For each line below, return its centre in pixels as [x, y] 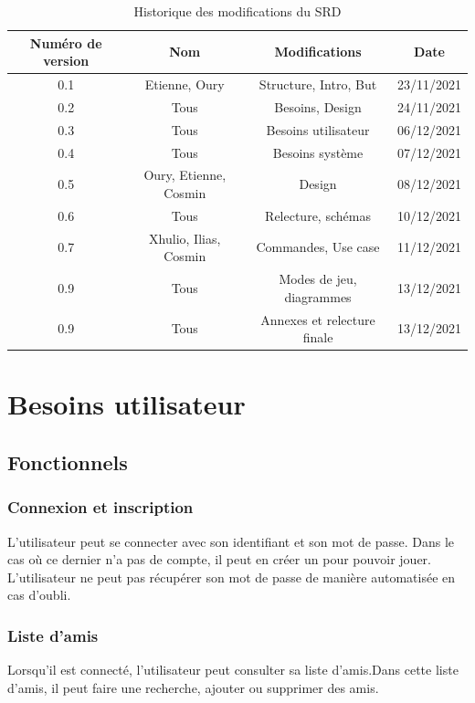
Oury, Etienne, [185, 175]
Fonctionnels [68, 462]
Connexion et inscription [100, 507]
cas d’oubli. [39, 595]
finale [318, 337]
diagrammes [318, 296]
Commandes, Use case [318, 247]
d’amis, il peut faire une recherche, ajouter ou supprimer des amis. [193, 687]
